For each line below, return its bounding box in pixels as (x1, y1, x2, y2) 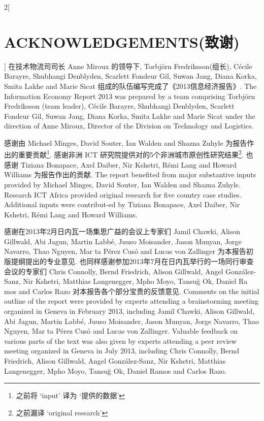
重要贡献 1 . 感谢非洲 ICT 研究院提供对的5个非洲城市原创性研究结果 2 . (18, 148, 244, 160)
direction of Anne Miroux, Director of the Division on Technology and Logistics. (4, 120, 254, 131)
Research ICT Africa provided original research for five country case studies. (4, 189, 242, 200)
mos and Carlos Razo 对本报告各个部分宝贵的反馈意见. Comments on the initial (4, 285, 259, 296)
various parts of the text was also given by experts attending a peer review (4, 335, 237, 346)
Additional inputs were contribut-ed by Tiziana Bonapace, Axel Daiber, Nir (4, 199, 240, 210)
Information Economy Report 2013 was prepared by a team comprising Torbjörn (4, 90, 255, 101)
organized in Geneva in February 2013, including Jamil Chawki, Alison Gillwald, (4, 306, 255, 316)
